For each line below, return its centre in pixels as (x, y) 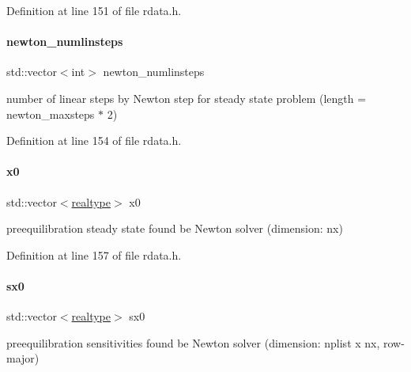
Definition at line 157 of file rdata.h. (94, 254)
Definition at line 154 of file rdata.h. (94, 140)
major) (23, 358)
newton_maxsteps (51, 114)
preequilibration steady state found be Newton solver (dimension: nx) (175, 228)
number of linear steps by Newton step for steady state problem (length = (187, 98)
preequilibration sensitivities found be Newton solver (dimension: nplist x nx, (193, 342)
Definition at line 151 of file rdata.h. (94, 10)
